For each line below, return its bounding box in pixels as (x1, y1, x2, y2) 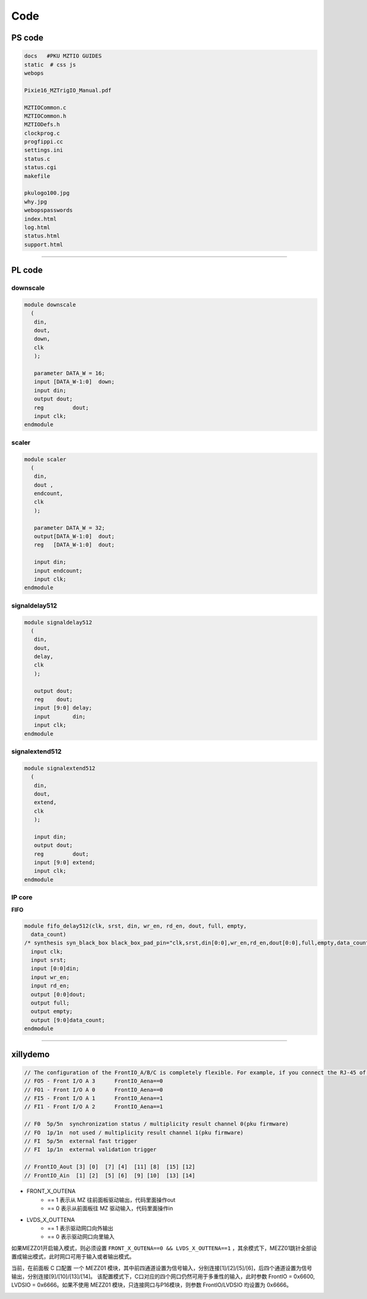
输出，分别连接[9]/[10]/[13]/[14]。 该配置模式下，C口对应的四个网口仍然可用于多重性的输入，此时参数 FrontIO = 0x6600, (11, 1273, 315, 1280)
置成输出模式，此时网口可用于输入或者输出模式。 (11, 1253, 135, 1260)
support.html (24, 241, 64, 248)
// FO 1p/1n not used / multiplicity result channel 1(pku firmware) (24, 1129, 244, 1136)
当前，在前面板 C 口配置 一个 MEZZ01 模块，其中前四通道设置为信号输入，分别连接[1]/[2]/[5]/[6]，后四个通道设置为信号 (11, 1264, 313, 1271)
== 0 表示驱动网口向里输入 (47, 1233, 115, 1240)
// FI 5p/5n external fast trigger (24, 1137, 138, 1145)
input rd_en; (31, 982, 70, 989)
